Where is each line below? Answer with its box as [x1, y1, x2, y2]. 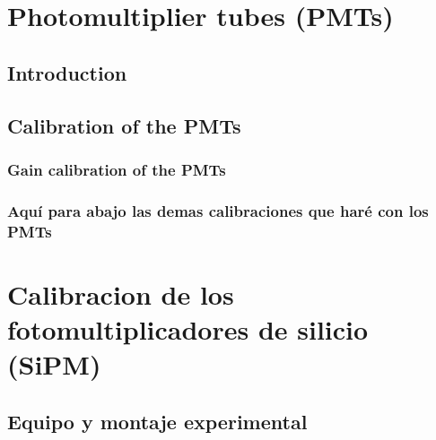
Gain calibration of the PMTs [7, 158, 226, 180]
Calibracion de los [7, 275, 234, 312]
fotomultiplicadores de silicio [7, 310, 369, 347]
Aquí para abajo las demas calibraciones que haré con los [7, 199, 429, 221]
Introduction [7, 58, 127, 86]
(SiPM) [7, 346, 101, 383]
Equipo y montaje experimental [7, 407, 308, 435]
